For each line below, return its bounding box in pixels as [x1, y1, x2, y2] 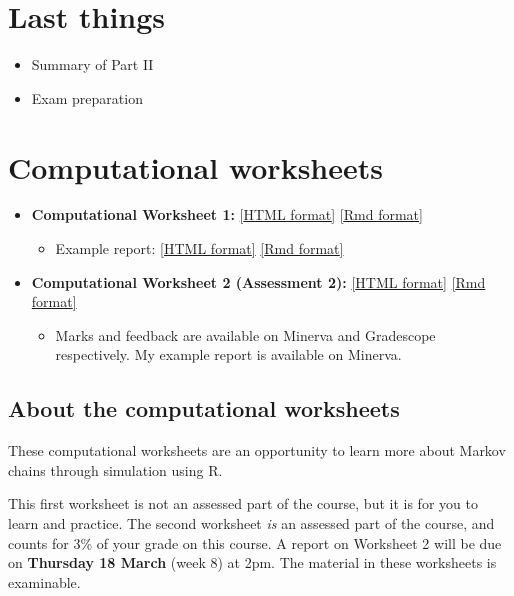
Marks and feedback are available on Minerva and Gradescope [55, 324, 436, 345]
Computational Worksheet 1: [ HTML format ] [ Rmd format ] [31, 204, 423, 225]
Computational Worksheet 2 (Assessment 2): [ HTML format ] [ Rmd [31, 271, 486, 292]
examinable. [8, 571, 81, 592]
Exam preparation [31, 87, 143, 108]
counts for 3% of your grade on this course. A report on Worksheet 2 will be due [8, 532, 502, 553]
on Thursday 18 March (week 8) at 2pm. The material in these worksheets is [8, 552, 497, 573]
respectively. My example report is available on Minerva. [55, 344, 402, 365]
